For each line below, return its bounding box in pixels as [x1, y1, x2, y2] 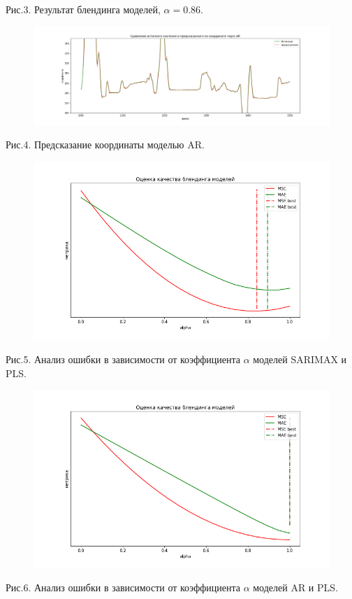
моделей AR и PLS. [253, 580, 338, 595]
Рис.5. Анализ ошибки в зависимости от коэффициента [6, 351, 240, 366]
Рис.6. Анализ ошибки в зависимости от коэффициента [6, 580, 240, 595]
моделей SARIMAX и [253, 351, 347, 366]
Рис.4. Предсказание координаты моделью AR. [6, 137, 205, 152]
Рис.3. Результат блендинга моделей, [6, 2, 161, 16]
